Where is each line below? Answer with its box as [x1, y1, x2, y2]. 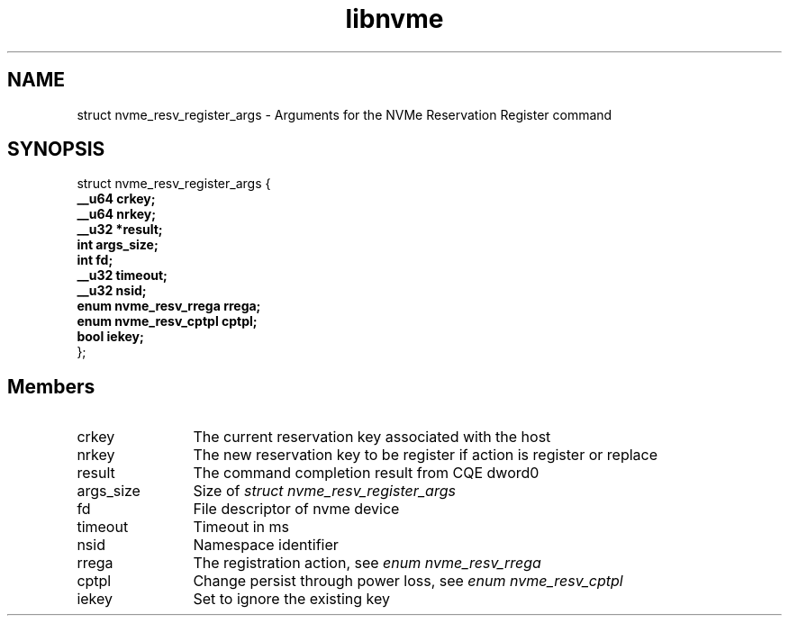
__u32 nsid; [77, 283, 147, 299]
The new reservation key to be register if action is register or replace [193, 446, 658, 465]
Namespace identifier [193, 536, 339, 555]
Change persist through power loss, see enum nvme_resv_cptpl [193, 572, 623, 591]
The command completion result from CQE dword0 [193, 464, 540, 483]
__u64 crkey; [77, 191, 156, 207]
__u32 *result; [77, 221, 163, 238]
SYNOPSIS [7, 138, 105, 161]
